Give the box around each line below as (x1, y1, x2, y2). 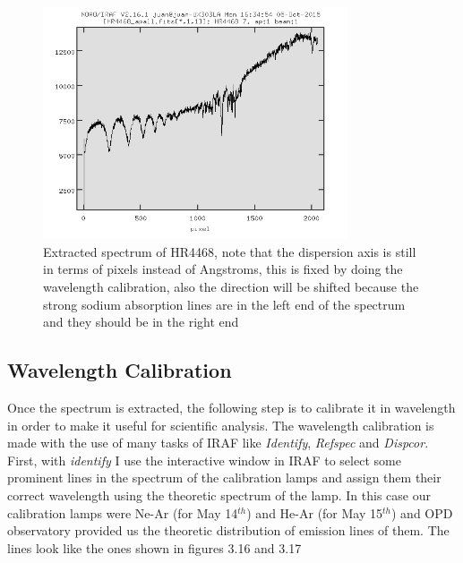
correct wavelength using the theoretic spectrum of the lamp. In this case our (7, 486, 431, 505)
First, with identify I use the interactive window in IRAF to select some (7, 450, 401, 469)
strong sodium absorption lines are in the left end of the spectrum (43, 294, 406, 313)
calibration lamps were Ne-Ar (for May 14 (7, 503, 238, 522)
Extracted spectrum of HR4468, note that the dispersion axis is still (43, 242, 416, 260)
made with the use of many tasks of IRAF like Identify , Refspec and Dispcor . (7, 433, 429, 452)
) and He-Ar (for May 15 (246, 503, 383, 522)
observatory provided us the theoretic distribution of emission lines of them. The (7, 521, 450, 540)
